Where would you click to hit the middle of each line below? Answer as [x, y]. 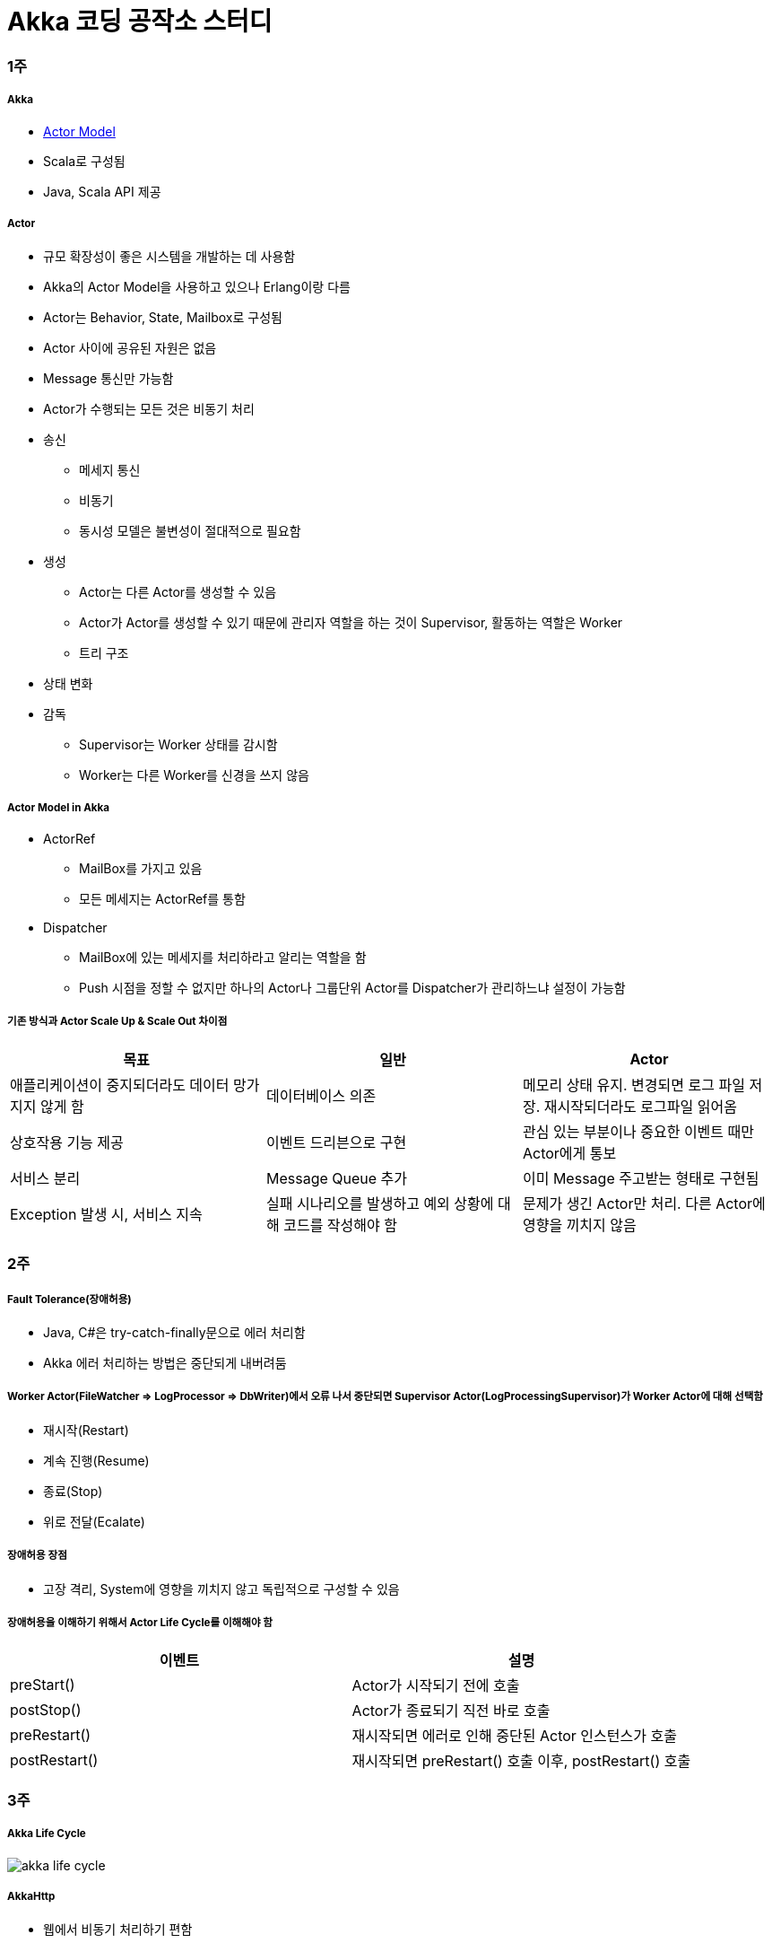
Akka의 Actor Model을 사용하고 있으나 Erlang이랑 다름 [197, 287]
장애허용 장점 [37, 1556]
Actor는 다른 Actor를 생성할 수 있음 [178, 592]
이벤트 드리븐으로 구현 [336, 1142]
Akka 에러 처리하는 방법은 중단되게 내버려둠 [165, 1363]
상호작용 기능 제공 [67, 1142]
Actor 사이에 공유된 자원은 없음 [130, 348]
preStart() [43, 1685]
